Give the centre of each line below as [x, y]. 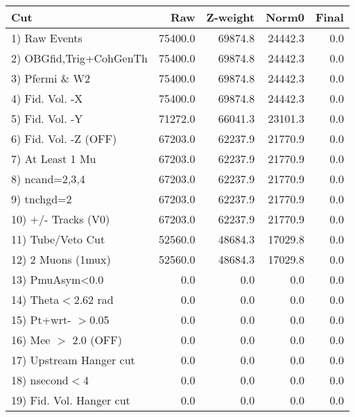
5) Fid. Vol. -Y [47, 118]
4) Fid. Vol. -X [47, 98]
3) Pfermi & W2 [51, 78]
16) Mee [31, 340]
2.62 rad [94, 299]
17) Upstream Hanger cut [73, 360]
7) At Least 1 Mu [54, 159]
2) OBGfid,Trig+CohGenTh [79, 58]
